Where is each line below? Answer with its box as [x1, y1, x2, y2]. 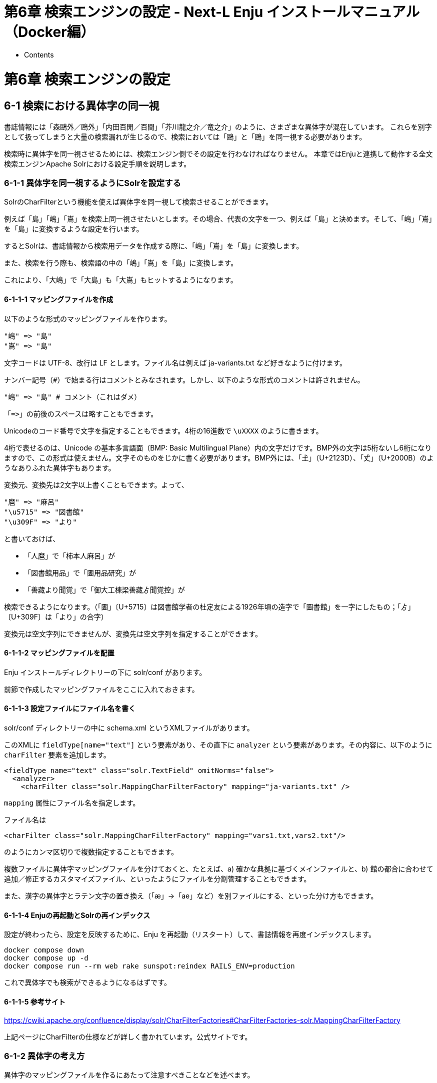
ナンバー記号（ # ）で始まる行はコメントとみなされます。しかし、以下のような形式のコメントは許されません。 [4, 375, 364, 384]
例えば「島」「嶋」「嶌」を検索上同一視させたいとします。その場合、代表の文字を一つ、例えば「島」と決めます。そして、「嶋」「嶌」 [4, 214, 432, 223]
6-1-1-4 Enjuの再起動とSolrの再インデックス [4, 910, 150, 919]
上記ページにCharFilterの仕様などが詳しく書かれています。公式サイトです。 [4, 1032, 252, 1041]
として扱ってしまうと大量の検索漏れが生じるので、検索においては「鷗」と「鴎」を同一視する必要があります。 [4, 132, 366, 141]
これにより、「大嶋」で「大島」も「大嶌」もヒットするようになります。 [4, 275, 237, 284]
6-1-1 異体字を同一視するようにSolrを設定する [4, 178, 181, 188]
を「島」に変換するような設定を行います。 [4, 224, 143, 233]
